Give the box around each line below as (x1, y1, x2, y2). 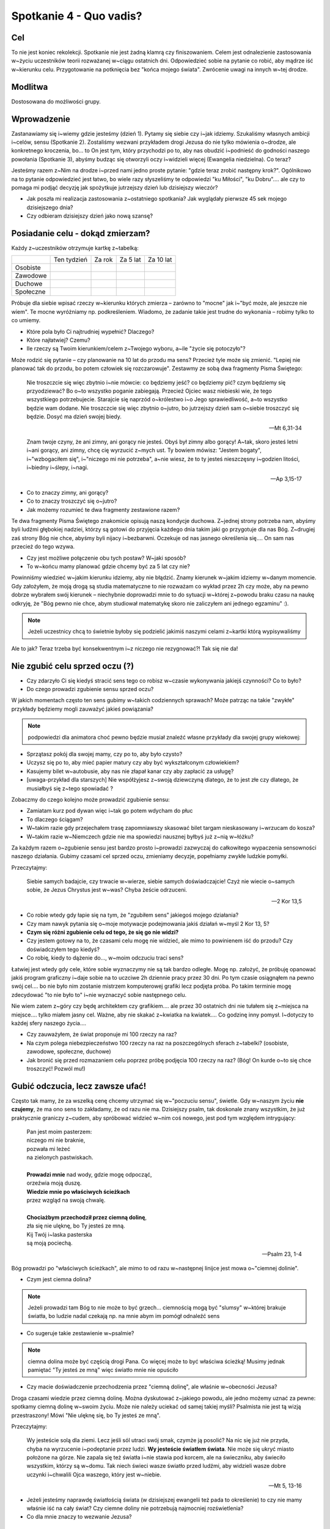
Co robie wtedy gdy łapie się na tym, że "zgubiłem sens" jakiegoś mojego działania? (26, 911, 239, 919)
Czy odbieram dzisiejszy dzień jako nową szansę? (26, 212, 153, 220)
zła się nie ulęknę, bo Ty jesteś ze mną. (26, 1222, 125, 1229)
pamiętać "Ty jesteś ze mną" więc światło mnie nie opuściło (28, 1366, 178, 1373)
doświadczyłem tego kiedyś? (26, 946, 100, 953)
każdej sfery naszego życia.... (11, 1019, 87, 1027)
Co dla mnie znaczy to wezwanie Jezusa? (26, 1513, 132, 1520)
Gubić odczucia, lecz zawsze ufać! (11, 1081, 147, 1091)
